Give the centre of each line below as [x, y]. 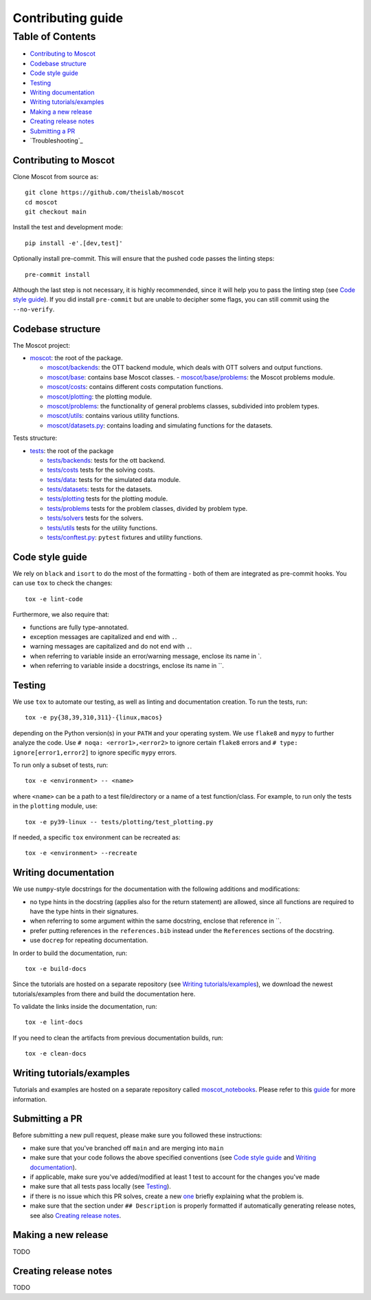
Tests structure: [35, 438]
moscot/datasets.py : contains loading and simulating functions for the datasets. [160, 425]
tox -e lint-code [54, 599]
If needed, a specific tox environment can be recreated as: [97, 837]
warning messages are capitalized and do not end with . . [111, 647]
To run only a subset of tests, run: [60, 765]
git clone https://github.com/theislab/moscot [105, 192]
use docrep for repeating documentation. [89, 941]
